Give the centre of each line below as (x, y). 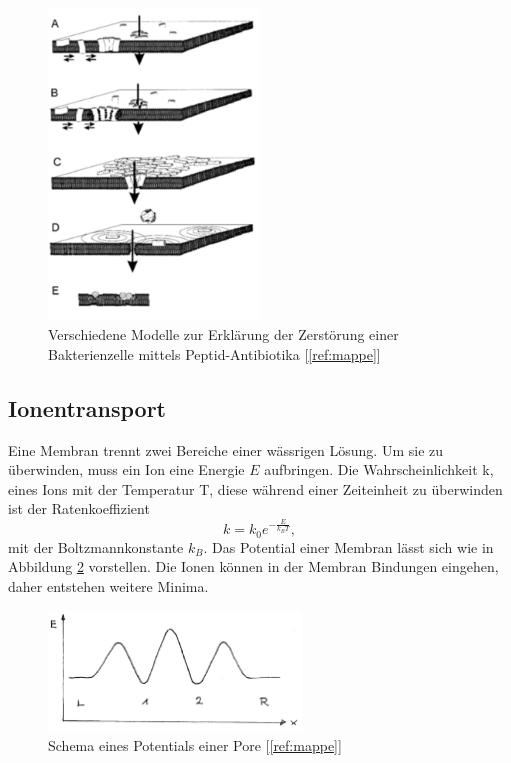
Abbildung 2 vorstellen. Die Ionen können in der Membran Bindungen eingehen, (253, 566)
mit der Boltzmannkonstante (96, 546)
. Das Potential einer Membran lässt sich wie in (348, 546)
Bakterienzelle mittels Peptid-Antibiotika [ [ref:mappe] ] (214, 353)
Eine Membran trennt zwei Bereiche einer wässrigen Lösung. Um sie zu (226, 449)
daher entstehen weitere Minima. (108, 586)
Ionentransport (87, 407)
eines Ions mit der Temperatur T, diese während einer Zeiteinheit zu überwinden (255, 488)
